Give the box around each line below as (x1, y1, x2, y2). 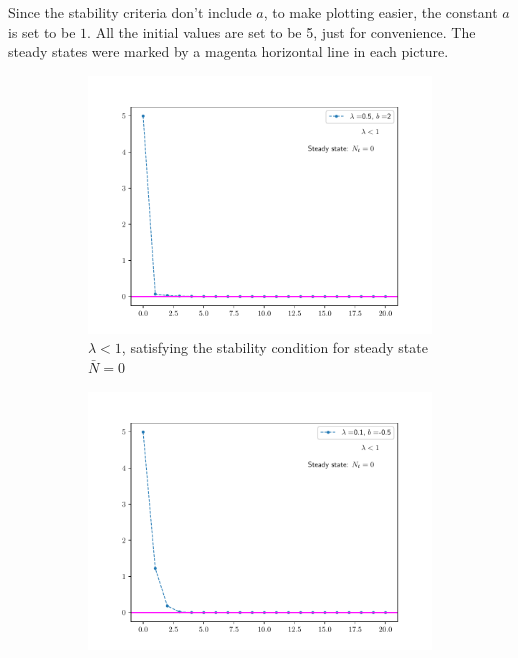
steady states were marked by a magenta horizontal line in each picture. (8, 41, 449, 62)
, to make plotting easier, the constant (263, 2, 498, 22)
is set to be (8, 21, 76, 42)
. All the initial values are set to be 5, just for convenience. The (87, 21, 476, 42)
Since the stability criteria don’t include (8, 2, 252, 22)
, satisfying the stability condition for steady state (121, 337, 428, 358)
